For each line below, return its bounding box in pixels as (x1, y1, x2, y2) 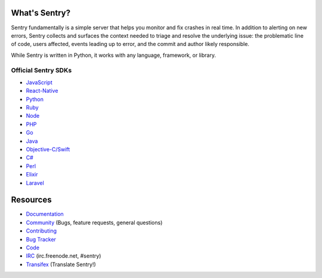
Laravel (26, 179, 44, 187)
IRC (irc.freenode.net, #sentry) (26, 252, 101, 259)
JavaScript (26, 78, 53, 86)
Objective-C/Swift (26, 145, 70, 152)
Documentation (26, 210, 64, 218)
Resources (11, 195, 52, 205)
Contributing (26, 227, 57, 234)
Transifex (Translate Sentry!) (26, 261, 97, 268)
